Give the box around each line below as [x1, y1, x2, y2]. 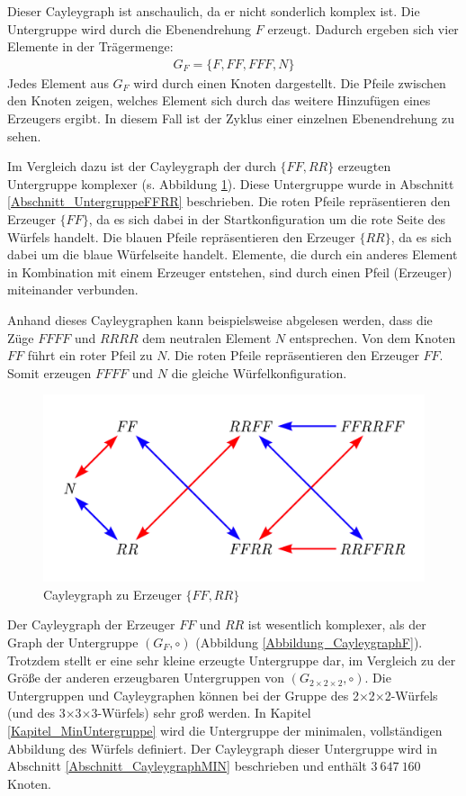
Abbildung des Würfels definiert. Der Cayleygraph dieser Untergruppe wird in [7, 738, 437, 757]
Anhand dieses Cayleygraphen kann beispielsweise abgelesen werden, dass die [7, 310, 433, 329]
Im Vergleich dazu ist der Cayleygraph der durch [7, 157, 276, 176]
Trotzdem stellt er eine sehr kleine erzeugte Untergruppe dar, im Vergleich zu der [7, 650, 456, 669]
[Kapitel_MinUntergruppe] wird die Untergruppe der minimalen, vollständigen [7, 720, 443, 739]
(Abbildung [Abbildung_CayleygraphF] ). [195, 632, 423, 651]
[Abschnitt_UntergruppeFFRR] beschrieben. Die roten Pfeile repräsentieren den [7, 192, 451, 211]
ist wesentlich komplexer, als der [247, 615, 426, 634]
